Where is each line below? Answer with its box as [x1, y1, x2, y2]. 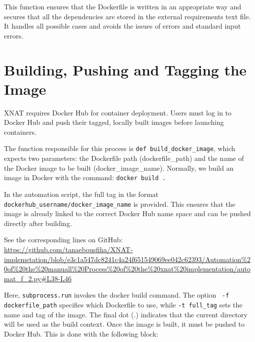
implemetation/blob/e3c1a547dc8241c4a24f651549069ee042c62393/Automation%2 [4, 254, 251, 264]
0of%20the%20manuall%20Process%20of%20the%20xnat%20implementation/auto [4, 264, 251, 274]
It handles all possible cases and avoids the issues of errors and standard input [4, 21, 241, 31]
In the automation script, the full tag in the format [4, 189, 159, 199]
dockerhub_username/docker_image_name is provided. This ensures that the [4, 198, 235, 209]
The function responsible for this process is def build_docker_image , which [4, 143, 235, 153]
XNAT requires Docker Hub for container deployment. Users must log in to [4, 107, 232, 117]
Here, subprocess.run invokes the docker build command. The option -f [4, 290, 229, 300]
